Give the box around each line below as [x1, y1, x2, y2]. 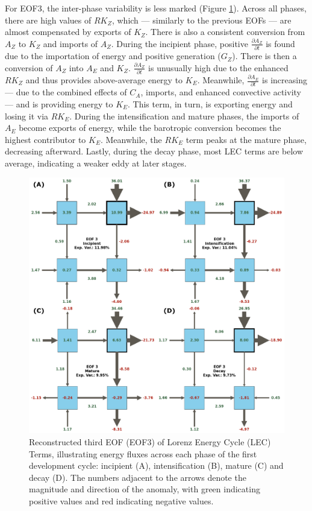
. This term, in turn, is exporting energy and [128, 97, 293, 110]
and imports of [43, 37, 98, 49]
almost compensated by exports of [5, 25, 131, 38]
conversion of [5, 61, 53, 74]
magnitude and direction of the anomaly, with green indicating [29, 483, 260, 495]
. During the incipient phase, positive [111, 37, 248, 49]
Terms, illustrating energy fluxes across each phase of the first [29, 447, 257, 460]
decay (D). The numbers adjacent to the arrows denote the [29, 471, 246, 483]
